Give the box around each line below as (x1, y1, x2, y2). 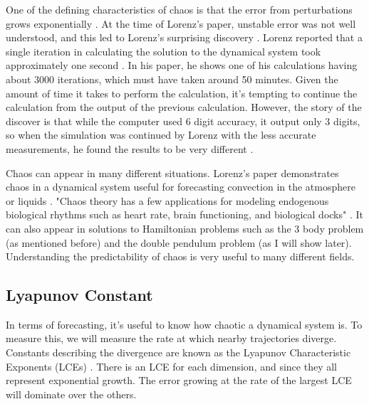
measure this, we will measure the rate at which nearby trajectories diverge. (6, 331, 337, 346)
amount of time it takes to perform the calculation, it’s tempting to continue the (6, 85, 358, 100)
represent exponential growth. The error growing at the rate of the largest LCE (6, 373, 352, 388)
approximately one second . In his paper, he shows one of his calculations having (6, 58, 358, 73)
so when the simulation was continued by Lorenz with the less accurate (6, 127, 316, 142)
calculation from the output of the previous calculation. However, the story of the (6, 100, 362, 115)
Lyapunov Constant (6, 284, 153, 306)
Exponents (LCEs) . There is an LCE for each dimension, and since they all (6, 358, 337, 373)
